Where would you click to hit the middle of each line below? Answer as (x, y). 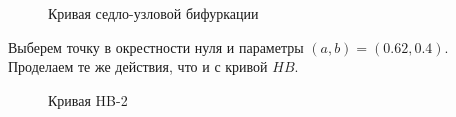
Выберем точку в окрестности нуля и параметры (156, 46)
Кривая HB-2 (88, 99)
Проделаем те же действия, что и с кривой (138, 66)
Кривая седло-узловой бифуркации (153, 13)
